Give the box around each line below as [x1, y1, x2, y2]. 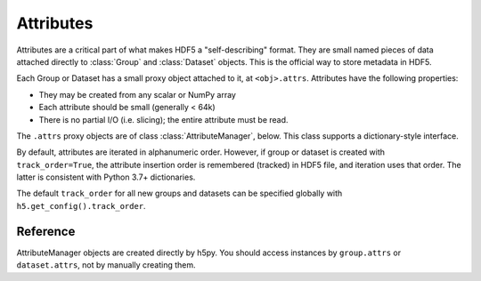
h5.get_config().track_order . [16, 200, 146, 211]
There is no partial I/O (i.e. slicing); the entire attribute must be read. [38, 114, 289, 124]
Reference [16, 223, 76, 239]
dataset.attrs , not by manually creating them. [16, 260, 196, 270]
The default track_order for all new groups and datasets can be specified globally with [16, 188, 343, 199]
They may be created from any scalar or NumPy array [38, 89, 236, 100]
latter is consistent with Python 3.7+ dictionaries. [16, 172, 196, 182]
